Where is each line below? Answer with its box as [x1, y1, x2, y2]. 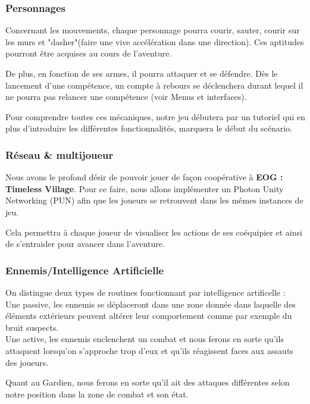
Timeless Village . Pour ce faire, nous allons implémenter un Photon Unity [5, 182, 284, 195]
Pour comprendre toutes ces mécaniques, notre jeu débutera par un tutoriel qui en [5, 110, 305, 123]
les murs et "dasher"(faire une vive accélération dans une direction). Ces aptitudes [5, 35, 304, 48]
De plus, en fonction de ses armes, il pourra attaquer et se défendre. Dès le [5, 67, 278, 79]
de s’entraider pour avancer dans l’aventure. [5, 237, 165, 250]
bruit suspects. [5, 321, 59, 333]
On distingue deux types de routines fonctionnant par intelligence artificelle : [5, 286, 286, 298]
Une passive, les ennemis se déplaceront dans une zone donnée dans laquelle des [5, 297, 296, 310]
